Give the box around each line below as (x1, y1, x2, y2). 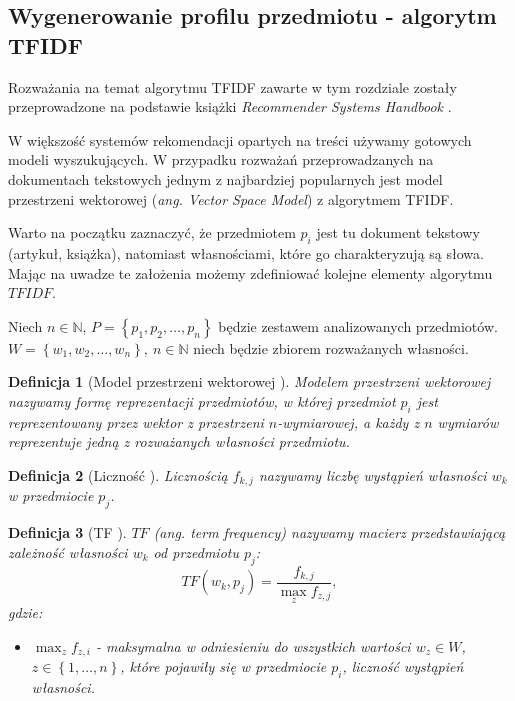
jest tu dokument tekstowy (316, 222, 480, 243)
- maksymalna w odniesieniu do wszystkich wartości (95, 635, 411, 656)
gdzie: (8, 602, 43, 623)
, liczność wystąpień (342, 656, 464, 677)
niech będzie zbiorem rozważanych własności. (193, 337, 469, 358)
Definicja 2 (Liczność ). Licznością (8, 464, 228, 485)
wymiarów (437, 411, 499, 432)
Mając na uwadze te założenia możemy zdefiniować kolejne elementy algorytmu (8, 262, 493, 283)
